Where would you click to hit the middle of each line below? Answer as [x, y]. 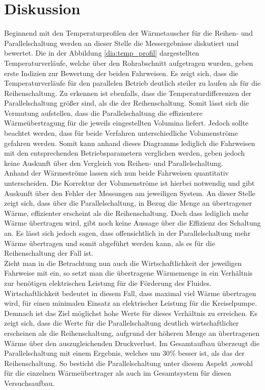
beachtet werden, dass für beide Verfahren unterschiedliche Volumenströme [121, 133]
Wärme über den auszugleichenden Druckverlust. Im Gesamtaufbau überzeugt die [132, 343]
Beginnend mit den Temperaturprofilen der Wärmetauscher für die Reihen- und [129, 33]
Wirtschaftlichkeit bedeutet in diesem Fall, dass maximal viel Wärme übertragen [130, 293]
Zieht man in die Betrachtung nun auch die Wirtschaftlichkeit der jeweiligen [123, 263]
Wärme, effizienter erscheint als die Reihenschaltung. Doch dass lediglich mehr [126, 213]
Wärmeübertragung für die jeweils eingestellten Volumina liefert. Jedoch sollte [126, 123]
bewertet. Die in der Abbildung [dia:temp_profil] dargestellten [102, 53]
